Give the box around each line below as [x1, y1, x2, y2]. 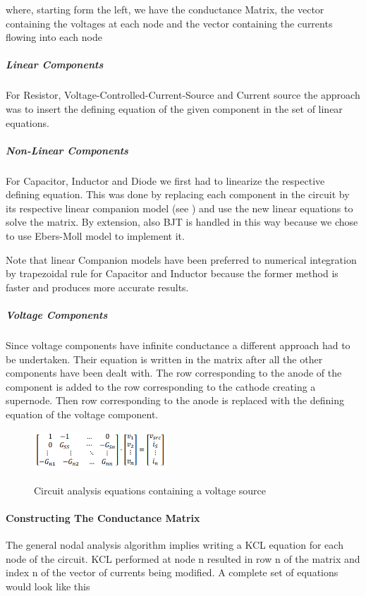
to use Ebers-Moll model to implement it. [6, 229, 185, 243]
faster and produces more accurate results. [6, 279, 189, 294]
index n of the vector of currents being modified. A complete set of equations [6, 565, 338, 580]
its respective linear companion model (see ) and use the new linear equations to [6, 200, 353, 215]
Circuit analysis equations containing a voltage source [34, 482, 266, 497]
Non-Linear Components [6, 142, 128, 157]
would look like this [6, 578, 90, 593]
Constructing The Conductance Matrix [6, 510, 200, 525]
